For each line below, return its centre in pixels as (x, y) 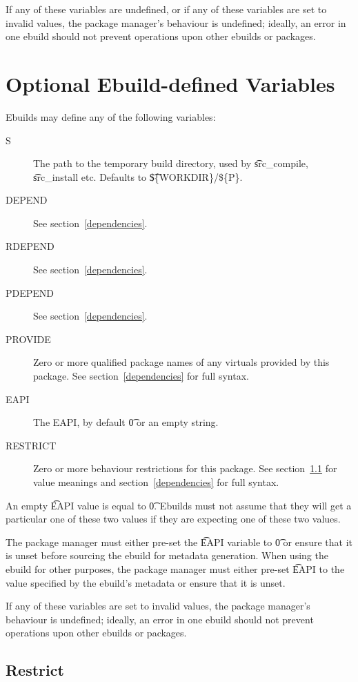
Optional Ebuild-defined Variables (170, 83)
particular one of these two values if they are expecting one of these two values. (173, 519)
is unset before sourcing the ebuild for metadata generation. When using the (167, 555)
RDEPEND (30, 246)
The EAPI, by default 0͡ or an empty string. (126, 422)
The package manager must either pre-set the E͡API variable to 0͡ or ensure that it (179, 542)
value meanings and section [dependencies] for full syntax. (156, 482)
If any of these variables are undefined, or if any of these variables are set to (166, 9)
